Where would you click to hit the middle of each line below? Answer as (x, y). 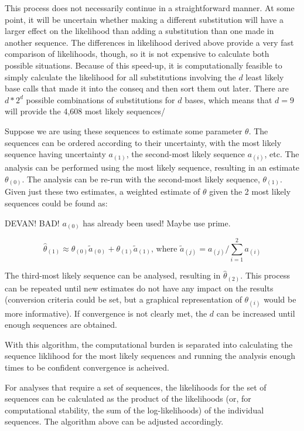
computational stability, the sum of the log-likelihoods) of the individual (134, 410)
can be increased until (256, 313)
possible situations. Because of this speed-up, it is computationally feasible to (144, 65)
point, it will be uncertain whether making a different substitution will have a (144, 19)
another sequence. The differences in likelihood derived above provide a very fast (149, 42)
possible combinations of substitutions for (100, 99)
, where (164, 249)
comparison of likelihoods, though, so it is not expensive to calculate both (137, 54)
